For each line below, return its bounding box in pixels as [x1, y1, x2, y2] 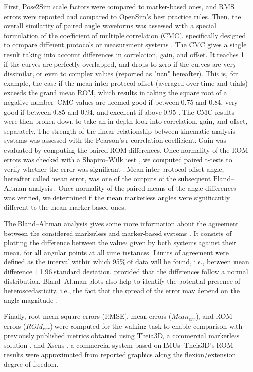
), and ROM [196, 311, 233, 321]
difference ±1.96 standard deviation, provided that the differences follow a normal [4, 266, 248, 276]
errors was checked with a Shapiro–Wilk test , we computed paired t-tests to [4, 154, 232, 164]
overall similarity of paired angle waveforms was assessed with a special [4, 20, 216, 31]
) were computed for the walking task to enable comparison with [50, 321, 243, 331]
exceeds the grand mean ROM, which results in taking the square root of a [4, 87, 227, 98]
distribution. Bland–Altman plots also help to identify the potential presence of [4, 275, 240, 286]
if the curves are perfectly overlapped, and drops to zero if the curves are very [4, 59, 236, 69]
